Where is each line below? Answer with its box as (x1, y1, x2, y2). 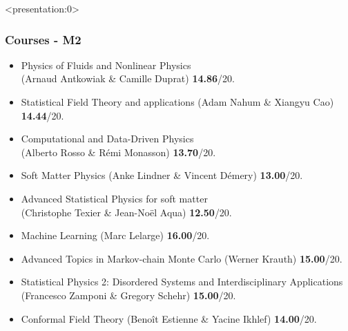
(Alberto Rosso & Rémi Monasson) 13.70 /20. (21, 144, 216, 159)
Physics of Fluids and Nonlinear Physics (21, 57, 191, 72)
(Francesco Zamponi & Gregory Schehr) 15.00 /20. (21, 287, 236, 302)
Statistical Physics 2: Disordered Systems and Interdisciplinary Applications (21, 274, 343, 289)
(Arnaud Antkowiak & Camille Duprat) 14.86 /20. (21, 71, 235, 86)
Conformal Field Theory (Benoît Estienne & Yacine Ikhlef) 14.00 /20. (21, 311, 317, 325)
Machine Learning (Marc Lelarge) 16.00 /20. (21, 228, 210, 243)
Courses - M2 (5, 30, 81, 48)
